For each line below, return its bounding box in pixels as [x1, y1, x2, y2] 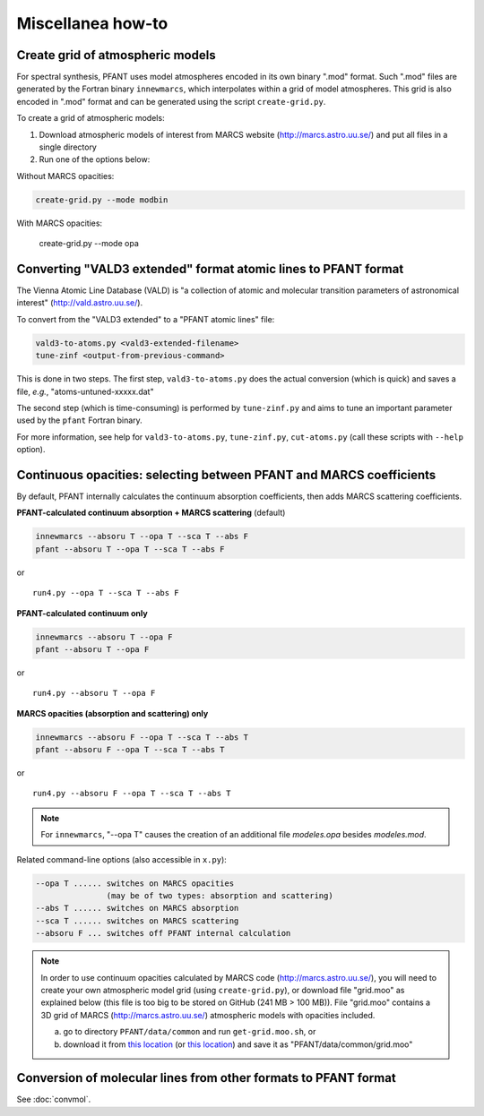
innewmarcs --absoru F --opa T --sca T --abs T [35, 732, 248, 743]
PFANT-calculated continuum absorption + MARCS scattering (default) [16, 507, 286, 519]
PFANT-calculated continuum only [16, 607, 148, 618]
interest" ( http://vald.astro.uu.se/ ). [16, 297, 143, 308]
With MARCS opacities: [16, 218, 103, 228]
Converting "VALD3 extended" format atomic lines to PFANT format [16, 261, 404, 277]
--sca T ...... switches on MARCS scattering [35, 915, 239, 926]
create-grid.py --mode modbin [35, 194, 169, 205]
